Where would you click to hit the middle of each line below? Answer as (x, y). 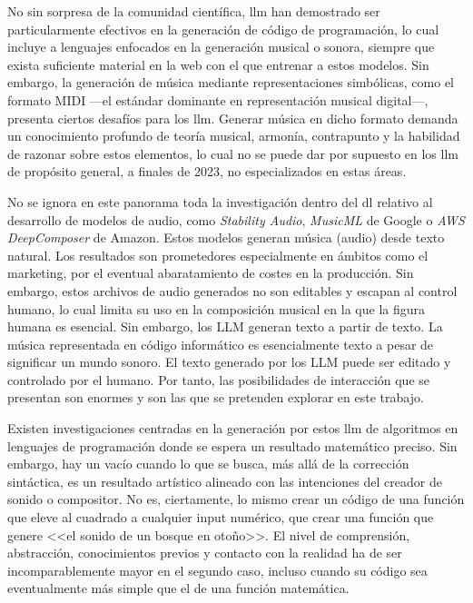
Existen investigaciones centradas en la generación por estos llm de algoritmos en (233, 428)
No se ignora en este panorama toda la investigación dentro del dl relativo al (220, 201)
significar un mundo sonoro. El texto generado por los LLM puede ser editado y (229, 362)
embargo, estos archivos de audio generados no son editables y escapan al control (232, 290)
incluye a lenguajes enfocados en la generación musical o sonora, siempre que (221, 47)
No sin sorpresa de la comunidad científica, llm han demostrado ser (194, 11)
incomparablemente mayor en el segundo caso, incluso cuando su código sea (217, 570)
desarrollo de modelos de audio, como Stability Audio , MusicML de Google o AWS (236, 219)
